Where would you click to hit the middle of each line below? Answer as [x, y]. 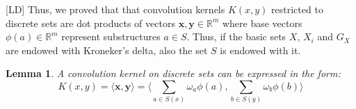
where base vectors [262, 23]
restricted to [297, 9]
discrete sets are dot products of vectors [90, 23]
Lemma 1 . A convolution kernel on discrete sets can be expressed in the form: [173, 73]
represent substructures [111, 36]
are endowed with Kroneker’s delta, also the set [107, 50]
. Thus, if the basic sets [236, 36]
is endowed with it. [260, 50]
